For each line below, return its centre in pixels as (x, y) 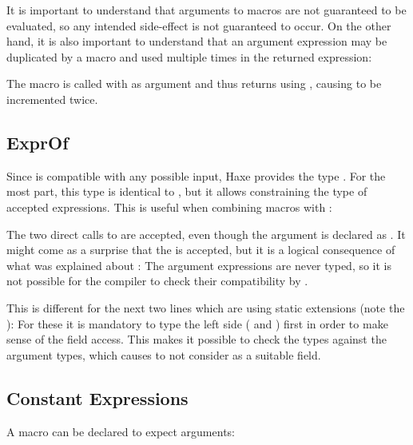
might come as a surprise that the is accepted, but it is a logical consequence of (201, 250)
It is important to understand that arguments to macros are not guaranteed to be (206, 10)
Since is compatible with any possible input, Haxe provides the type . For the (196, 175)
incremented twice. (52, 99)
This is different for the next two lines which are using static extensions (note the (206, 307)
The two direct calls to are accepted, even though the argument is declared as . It (206, 234)
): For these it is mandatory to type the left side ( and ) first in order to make (197, 323)
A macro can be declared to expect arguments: (121, 431)
